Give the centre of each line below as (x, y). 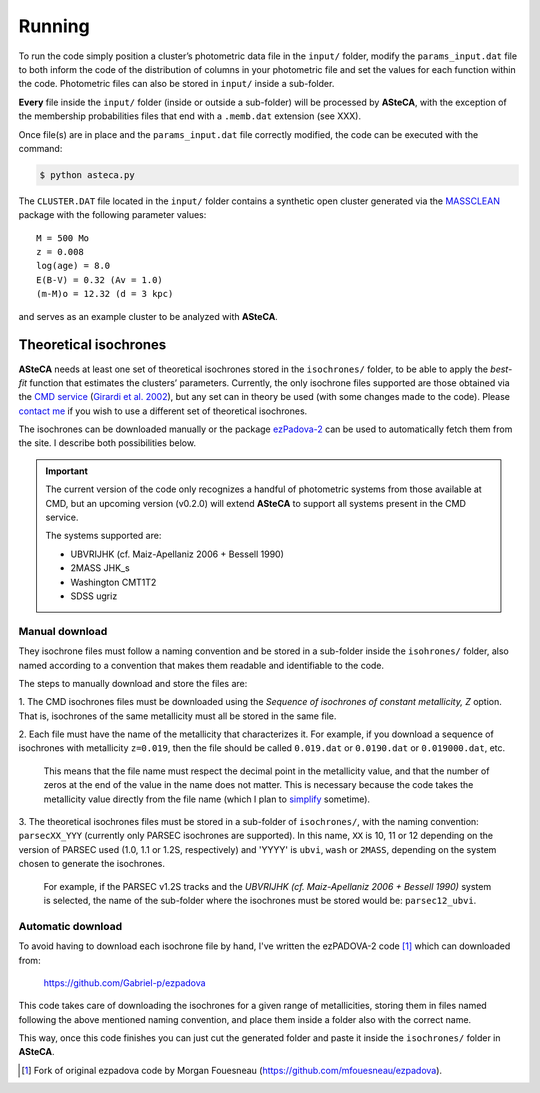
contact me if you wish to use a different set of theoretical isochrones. (163, 411)
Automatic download (70, 926)
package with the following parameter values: (112, 215)
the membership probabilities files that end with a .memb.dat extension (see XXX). (190, 116)
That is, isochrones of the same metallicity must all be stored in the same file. (177, 716)
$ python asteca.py (87, 174)
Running (54, 26)
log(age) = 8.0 (73, 266)
